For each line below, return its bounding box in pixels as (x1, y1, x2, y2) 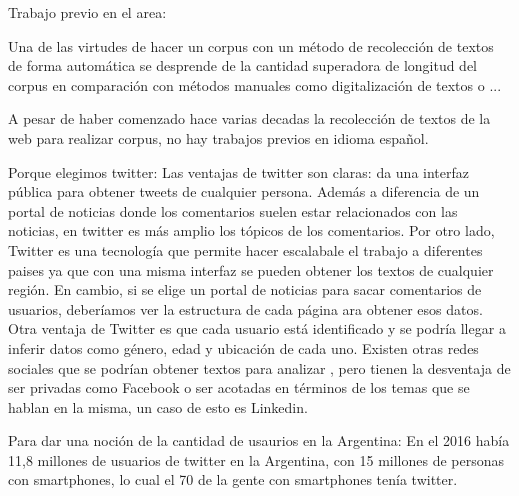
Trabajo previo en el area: (8, 2, 167, 22)
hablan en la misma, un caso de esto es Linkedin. (8, 396, 308, 417)
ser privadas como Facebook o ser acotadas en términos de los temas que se (8, 377, 470, 398)
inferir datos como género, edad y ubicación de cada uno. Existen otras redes (8, 337, 479, 358)
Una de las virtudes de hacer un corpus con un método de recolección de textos (8, 35, 494, 56)
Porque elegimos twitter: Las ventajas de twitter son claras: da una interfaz (8, 161, 469, 182)
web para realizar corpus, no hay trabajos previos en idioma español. (8, 127, 429, 148)
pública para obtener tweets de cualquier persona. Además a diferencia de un (8, 181, 480, 202)
